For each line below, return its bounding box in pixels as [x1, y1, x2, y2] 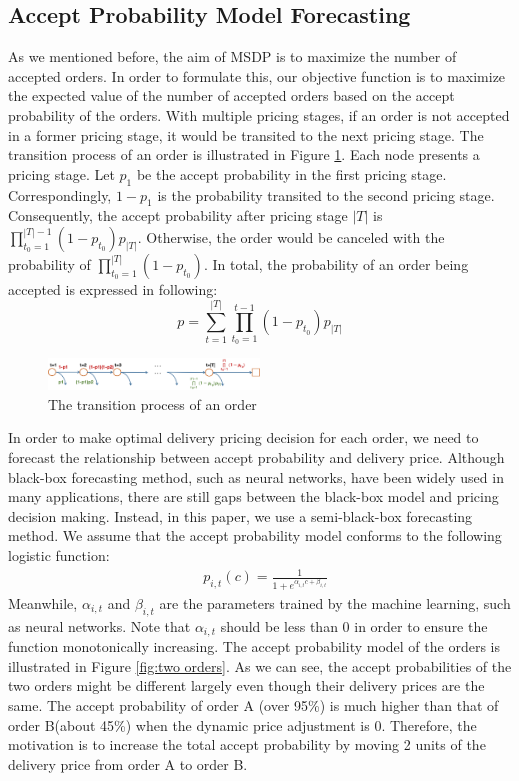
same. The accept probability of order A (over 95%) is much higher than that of [8, 695, 499, 716]
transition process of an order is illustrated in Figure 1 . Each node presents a [8, 144, 480, 165]
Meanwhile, [8, 593, 78, 613]
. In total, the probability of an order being [203, 253, 469, 274]
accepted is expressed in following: [8, 278, 218, 299]
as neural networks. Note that [8, 615, 191, 636]
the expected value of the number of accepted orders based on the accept [8, 85, 455, 106]
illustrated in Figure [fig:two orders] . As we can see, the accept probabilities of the [8, 655, 512, 676]
